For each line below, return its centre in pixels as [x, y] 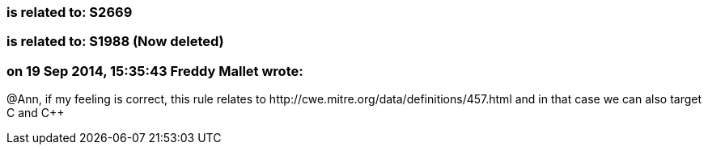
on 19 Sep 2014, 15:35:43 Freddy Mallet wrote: [155, 71]
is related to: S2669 [70, 12]
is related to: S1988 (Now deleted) [115, 42]
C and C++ [36, 113]
